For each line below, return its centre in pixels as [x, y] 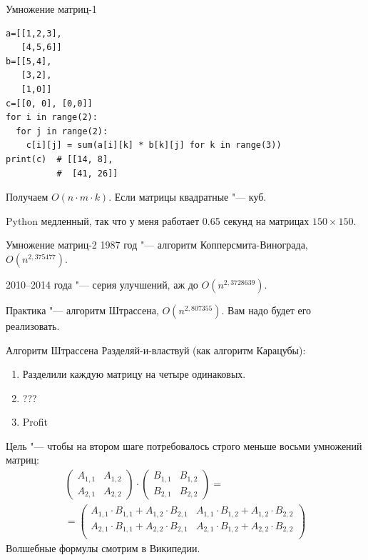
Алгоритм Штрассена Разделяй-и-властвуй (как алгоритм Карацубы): [156, 350]
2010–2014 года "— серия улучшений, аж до [102, 284]
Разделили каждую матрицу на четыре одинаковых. [134, 374]
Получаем [27, 197]
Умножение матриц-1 [51, 9]
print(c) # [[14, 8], [60, 159]
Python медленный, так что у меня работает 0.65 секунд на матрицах [158, 220]
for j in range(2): [62, 131]
